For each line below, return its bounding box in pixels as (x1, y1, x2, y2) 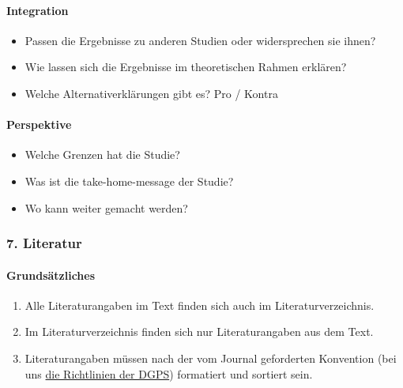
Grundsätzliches (6, 266, 96, 283)
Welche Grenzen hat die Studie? (24, 146, 180, 163)
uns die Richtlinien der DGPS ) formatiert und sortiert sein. (24, 365, 313, 382)
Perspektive (6, 116, 72, 133)
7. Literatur (6, 233, 82, 253)
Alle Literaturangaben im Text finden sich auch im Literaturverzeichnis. (24, 296, 375, 313)
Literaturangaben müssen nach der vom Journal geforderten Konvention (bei (24, 349, 397, 366)
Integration (6, 2, 69, 18)
